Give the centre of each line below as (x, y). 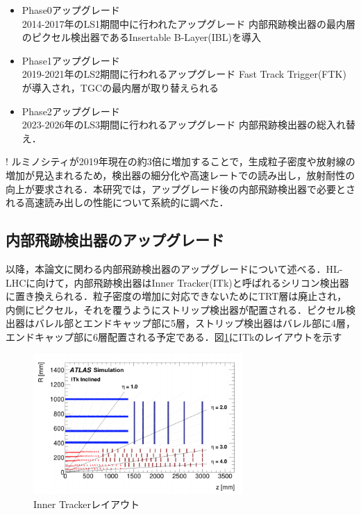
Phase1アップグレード (71, 60)
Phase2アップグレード (71, 111)
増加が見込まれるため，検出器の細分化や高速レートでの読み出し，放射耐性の (180, 175)
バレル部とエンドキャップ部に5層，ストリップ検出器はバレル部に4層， (195, 323)
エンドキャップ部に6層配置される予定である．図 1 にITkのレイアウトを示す (174, 336)
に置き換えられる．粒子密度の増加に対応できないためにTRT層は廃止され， (176, 296)
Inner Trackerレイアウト (86, 504)
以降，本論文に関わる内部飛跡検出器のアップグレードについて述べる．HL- (174, 268)
